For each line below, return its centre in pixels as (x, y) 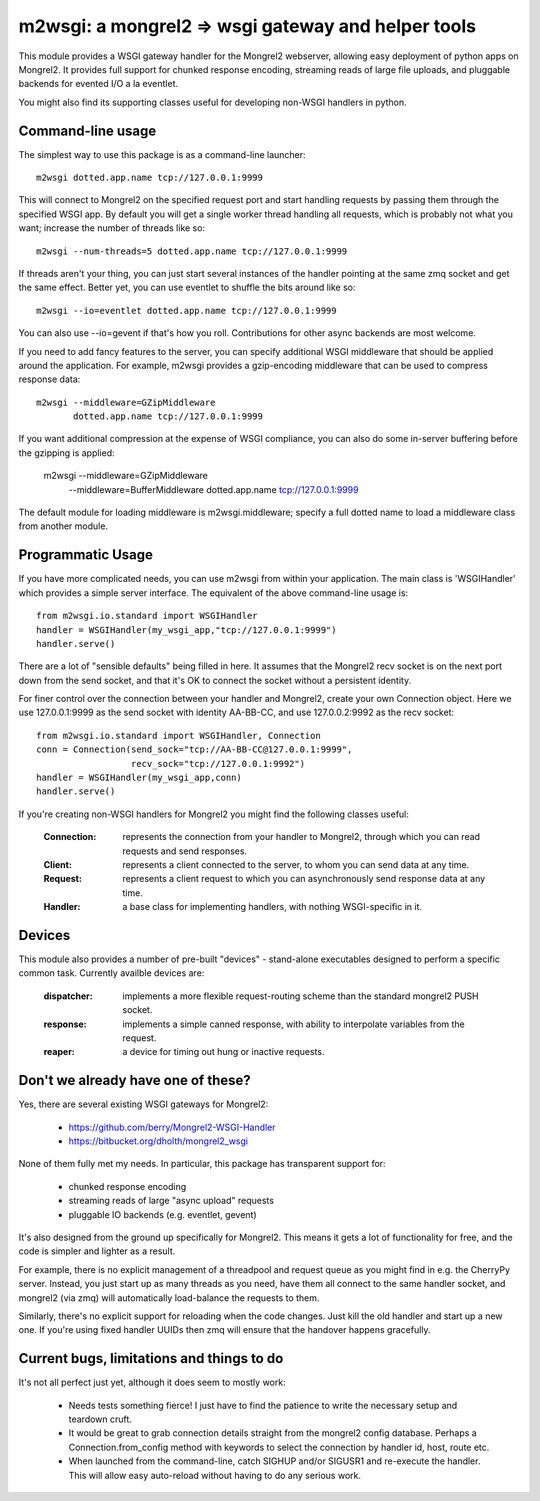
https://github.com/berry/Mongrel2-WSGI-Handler (172, 1127)
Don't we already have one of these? (134, 1080)
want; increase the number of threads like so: (111, 228)
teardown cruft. (100, 1419)
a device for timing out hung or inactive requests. (223, 1052)
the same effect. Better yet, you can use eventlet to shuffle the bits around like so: (187, 287)
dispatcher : (68, 996)
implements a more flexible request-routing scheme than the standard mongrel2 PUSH (300, 996)
